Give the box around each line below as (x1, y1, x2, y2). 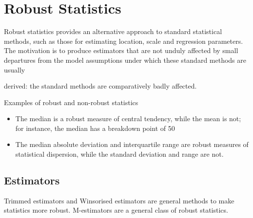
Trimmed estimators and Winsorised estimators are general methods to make (4, 195, 234, 205)
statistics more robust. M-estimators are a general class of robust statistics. (4, 205, 228, 215)
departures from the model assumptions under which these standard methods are (4, 54, 246, 65)
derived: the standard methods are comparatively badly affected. (4, 81, 197, 91)
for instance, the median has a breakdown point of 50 (15, 123, 175, 133)
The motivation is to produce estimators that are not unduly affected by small (4, 45, 238, 55)
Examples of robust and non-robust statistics (4, 97, 138, 107)
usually (4, 64, 25, 74)
